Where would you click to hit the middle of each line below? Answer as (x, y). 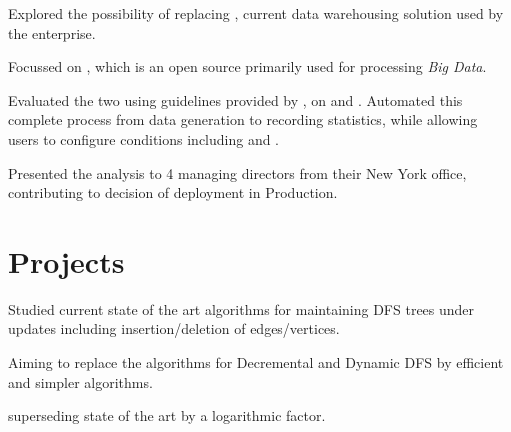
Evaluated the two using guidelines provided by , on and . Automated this (235, 99)
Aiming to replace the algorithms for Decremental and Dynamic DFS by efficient (256, 362)
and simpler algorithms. (80, 381)
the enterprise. (52, 32)
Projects (66, 260)
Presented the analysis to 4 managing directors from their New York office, (237, 172)
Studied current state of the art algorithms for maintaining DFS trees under (241, 308)
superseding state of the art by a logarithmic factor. (167, 415)
